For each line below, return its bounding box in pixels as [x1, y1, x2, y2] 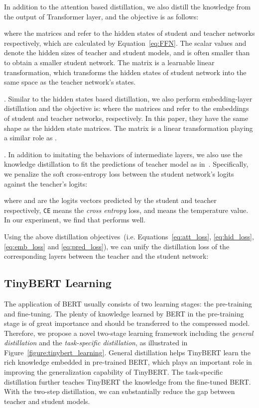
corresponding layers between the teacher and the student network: [4, 251, 209, 261]
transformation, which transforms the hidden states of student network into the [4, 67, 247, 77]
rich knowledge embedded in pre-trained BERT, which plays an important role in [4, 357, 252, 367]
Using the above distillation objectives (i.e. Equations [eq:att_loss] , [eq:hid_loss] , [4, 231, 254, 241]
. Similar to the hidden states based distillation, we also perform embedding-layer [4, 93, 253, 103]
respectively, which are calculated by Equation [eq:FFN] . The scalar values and [4, 37, 247, 48]
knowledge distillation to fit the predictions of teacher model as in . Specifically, [4, 159, 249, 169]
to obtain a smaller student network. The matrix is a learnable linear [4, 57, 215, 67]
